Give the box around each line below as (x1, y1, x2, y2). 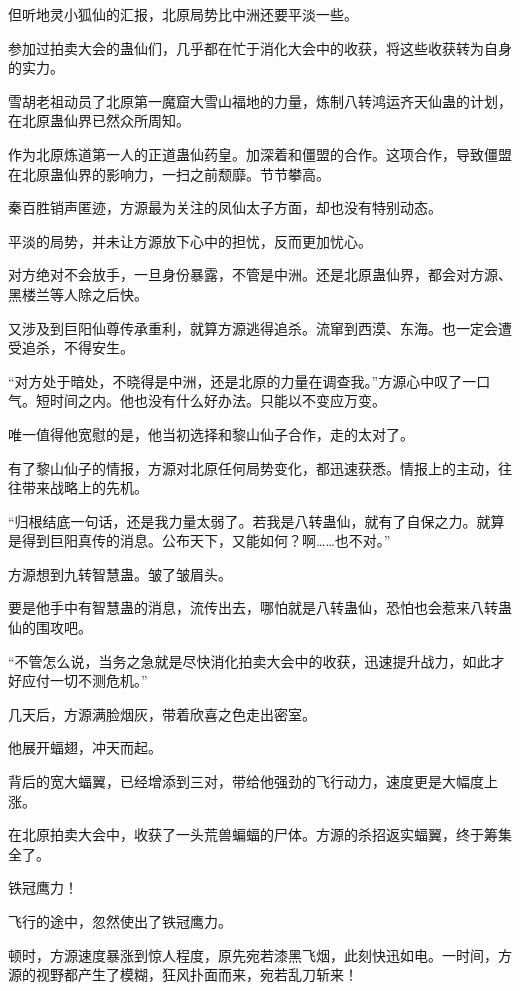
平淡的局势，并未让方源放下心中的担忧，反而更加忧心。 (8, 230, 372, 251)
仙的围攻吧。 (8, 617, 92, 638)
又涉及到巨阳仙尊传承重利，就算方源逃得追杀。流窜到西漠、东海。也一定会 (8, 317, 498, 338)
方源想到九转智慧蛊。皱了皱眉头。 (8, 563, 232, 584)
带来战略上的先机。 (21, 477, 148, 498)
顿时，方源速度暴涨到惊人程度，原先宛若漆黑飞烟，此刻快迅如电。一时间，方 (8, 944, 512, 965)
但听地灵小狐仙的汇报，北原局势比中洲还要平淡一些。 (8, 4, 358, 24)
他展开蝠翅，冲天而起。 (8, 737, 162, 758)
